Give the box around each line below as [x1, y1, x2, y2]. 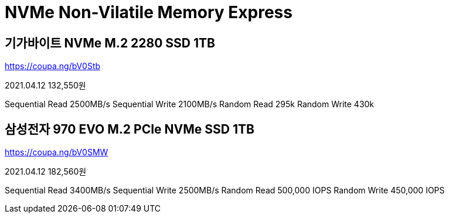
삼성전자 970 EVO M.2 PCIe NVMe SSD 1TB [5, 121, 254, 137]
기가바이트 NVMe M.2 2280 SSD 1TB [5, 35, 215, 50]
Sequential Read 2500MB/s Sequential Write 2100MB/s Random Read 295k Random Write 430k [5, 99, 375, 110]
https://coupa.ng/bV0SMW [5, 147, 108, 158]
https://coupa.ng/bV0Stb [5, 61, 101, 71]
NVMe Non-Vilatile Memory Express [5, 2, 292, 22]
